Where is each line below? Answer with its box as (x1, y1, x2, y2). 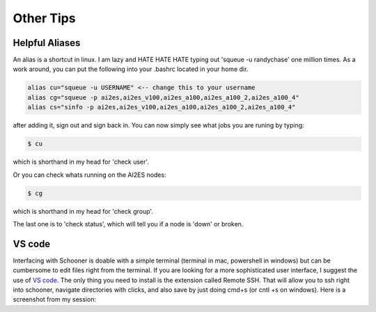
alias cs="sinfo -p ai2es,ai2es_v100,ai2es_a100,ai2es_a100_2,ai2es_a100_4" (27, 103, 296, 111)
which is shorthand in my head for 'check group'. (13, 207, 153, 215)
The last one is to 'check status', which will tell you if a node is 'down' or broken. (13, 219, 244, 228)
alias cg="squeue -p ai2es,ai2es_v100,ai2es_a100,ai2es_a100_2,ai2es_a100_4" (27, 93, 299, 101)
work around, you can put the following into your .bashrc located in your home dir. (13, 65, 249, 73)
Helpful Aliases (13, 37, 81, 49)
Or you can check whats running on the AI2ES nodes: (13, 171, 166, 179)
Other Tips (13, 10, 76, 26)
